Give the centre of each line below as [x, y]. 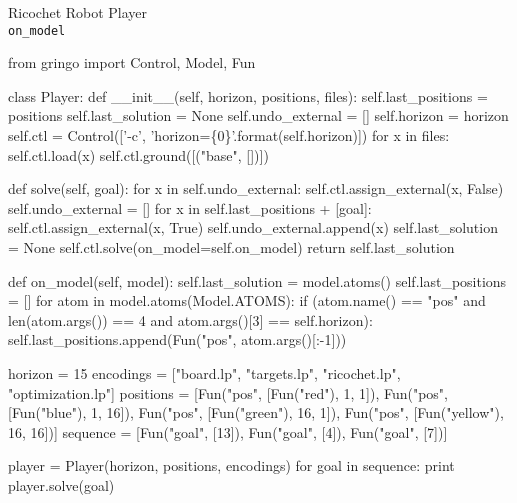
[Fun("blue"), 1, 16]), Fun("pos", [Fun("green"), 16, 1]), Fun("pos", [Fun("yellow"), [256, 412]
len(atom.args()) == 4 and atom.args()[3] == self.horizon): [190, 319]
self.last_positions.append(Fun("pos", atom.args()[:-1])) [177, 339]
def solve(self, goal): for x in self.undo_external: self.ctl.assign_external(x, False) [256, 188]
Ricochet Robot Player [78, 12]
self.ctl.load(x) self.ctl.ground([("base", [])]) [138, 154]
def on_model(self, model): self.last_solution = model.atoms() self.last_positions [257, 280]
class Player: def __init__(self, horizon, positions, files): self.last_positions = [248, 95]
